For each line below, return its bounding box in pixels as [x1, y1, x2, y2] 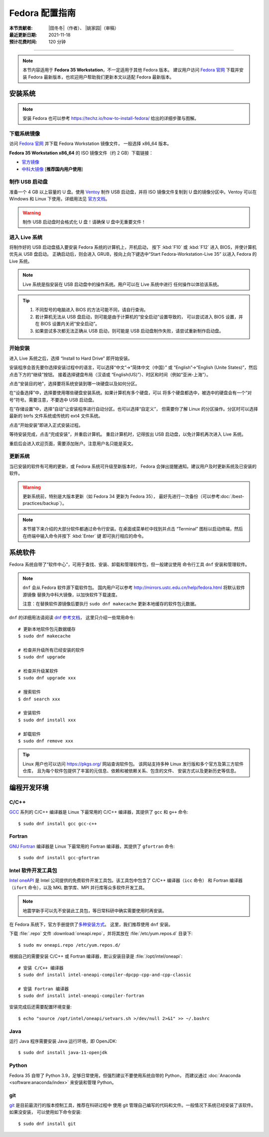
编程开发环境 [9, 783, 49, 792]
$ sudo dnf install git [18, 1121, 76, 1127]
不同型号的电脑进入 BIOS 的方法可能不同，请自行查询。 [35, 307, 148, 313]
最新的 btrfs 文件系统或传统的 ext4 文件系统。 [9, 413, 103, 419]
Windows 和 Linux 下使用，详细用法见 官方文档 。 [9, 196, 110, 202]
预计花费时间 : [9, 39, 37, 45]
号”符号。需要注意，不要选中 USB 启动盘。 [9, 397, 97, 403]
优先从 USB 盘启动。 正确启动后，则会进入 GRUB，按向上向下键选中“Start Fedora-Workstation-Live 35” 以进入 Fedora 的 [9, 251, 257, 257]
